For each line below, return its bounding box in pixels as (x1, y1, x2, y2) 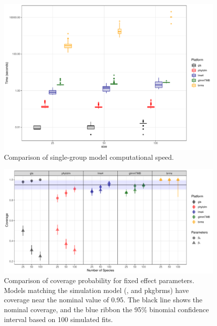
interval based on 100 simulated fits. (4, 314, 113, 324)
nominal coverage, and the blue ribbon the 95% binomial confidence (4, 304, 209, 315)
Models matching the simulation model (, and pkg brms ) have (4, 285, 189, 295)
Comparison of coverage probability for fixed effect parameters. (4, 275, 194, 286)
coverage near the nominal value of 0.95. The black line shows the (4, 294, 203, 305)
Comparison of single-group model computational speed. (4, 152, 174, 162)
